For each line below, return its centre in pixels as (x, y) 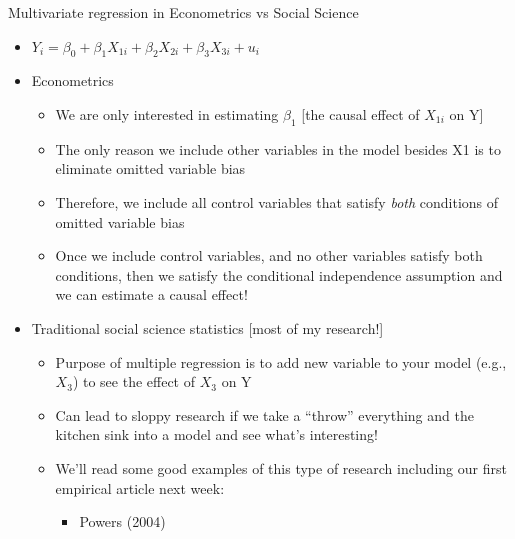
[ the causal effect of (360, 113)
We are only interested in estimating (167, 113)
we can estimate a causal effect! (151, 294)
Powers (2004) (122, 521)
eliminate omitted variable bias (150, 168)
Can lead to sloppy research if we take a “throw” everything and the (264, 414)
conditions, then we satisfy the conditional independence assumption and (279, 274)
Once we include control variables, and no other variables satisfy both (269, 255)
